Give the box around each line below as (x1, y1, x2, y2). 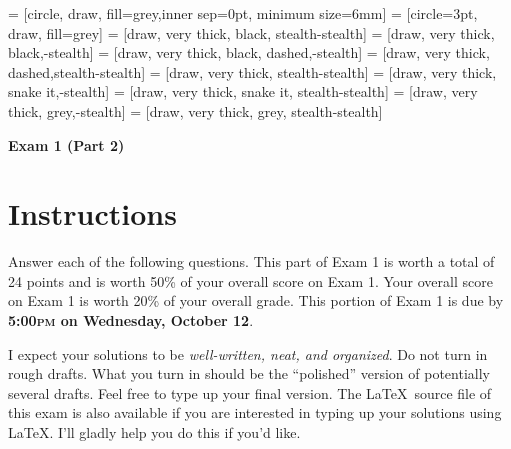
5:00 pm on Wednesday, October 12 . (8, 310, 254, 331)
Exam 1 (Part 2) (8, 134, 125, 155)
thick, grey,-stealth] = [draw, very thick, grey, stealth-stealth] (8, 100, 383, 121)
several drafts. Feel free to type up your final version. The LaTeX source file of (8, 382, 492, 403)
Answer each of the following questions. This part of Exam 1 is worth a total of (8, 251, 495, 272)
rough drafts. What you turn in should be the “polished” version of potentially (8, 363, 490, 384)
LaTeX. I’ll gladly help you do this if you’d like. (8, 422, 301, 443)
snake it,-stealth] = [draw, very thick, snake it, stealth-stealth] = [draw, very (8, 81, 478, 102)
